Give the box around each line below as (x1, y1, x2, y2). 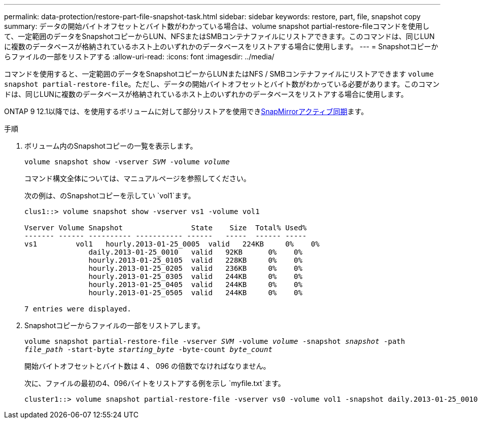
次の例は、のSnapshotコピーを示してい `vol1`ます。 (24, 191, 195, 200)
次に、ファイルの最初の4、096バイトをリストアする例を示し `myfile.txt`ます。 (24, 379, 285, 387)
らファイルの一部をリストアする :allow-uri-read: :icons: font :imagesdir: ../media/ (4, 52, 275, 61)
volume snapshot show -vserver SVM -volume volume (24, 158, 230, 166)
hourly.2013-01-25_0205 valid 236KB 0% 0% (88, 264, 302, 272)
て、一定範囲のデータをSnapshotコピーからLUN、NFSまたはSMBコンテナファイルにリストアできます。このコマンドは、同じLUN (4, 32, 435, 41)
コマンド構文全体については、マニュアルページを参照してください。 (24, 174, 251, 183)
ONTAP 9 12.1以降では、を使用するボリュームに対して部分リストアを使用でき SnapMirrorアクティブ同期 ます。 (4, 107, 368, 116)
